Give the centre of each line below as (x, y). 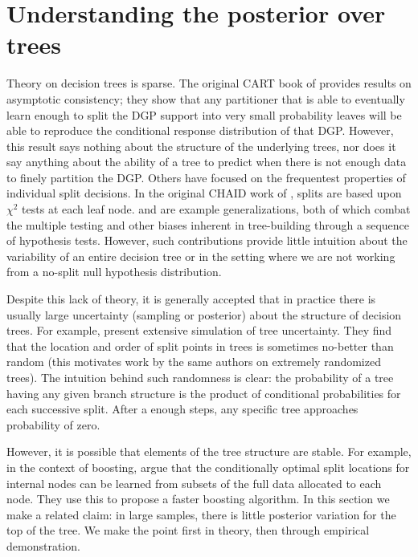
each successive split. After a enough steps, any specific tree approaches (182, 409)
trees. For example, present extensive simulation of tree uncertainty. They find (199, 330)
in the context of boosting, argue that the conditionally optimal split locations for (208, 467)
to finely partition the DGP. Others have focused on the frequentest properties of (206, 177)
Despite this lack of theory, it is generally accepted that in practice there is (191, 299)
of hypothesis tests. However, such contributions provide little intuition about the (207, 240)
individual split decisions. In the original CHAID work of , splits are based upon (204, 193)
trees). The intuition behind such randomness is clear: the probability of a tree (200, 377)
